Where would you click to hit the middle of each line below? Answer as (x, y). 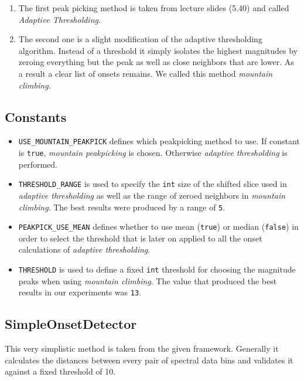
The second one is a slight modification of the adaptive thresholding (140, 39)
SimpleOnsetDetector (71, 324)
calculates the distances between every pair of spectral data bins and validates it (149, 360)
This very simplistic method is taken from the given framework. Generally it (142, 348)
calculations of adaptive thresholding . (84, 249)
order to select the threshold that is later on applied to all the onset (140, 238)
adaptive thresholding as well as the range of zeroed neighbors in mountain (152, 195)
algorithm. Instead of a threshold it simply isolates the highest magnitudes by (158, 50)
